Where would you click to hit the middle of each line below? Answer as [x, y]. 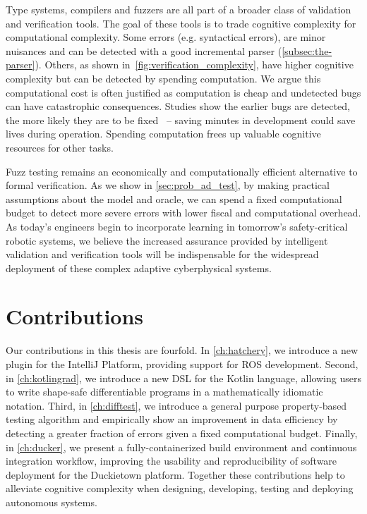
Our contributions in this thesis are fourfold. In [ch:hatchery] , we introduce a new [182, 350]
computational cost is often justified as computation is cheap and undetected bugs [183, 92]
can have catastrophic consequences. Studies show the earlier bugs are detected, [178, 106]
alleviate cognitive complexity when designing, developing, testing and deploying [180, 488]
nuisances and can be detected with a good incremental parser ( [144, 50]
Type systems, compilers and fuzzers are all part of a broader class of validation [179, 9]
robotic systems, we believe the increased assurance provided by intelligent [167, 240]
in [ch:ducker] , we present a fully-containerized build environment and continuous [181, 447]
